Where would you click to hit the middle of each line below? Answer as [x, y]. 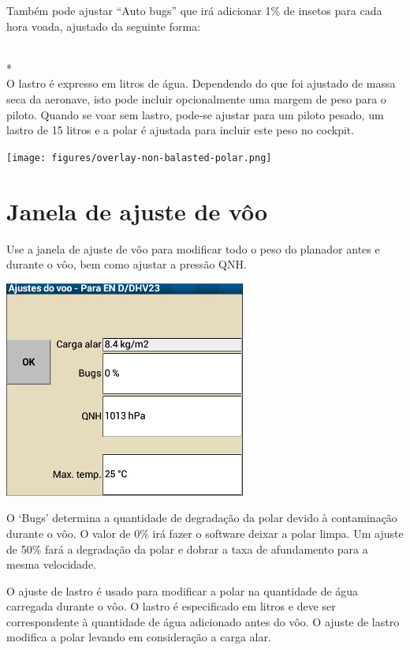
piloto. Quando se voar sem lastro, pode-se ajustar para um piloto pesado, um [195, 114]
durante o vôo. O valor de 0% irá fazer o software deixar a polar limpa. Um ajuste [205, 533]
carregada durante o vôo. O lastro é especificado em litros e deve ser [171, 606]
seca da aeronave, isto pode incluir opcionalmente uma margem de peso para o [196, 98]
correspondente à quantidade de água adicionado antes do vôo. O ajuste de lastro [203, 621]
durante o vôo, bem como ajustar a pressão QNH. [127, 264]
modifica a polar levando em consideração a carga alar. [139, 637]
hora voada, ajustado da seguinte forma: [104, 26]
